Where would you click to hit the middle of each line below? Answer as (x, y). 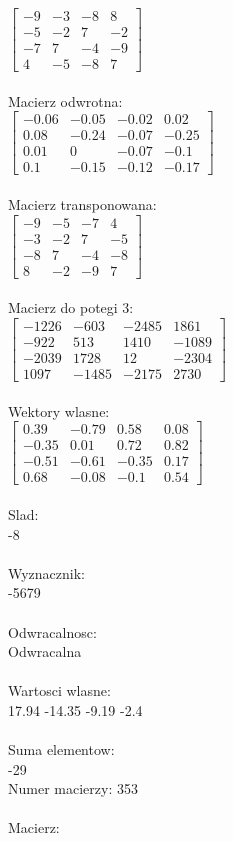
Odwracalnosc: (52, 631)
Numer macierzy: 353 (73, 788)
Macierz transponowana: (82, 204)
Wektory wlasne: (59, 410)
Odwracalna (45, 651)
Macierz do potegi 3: (71, 307)
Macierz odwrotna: (65, 100)
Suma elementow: (61, 749)
